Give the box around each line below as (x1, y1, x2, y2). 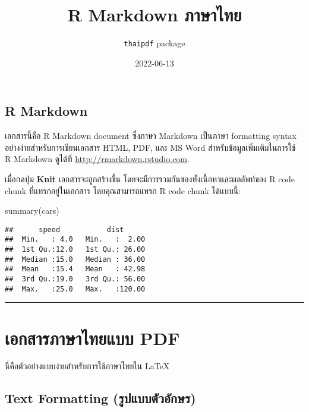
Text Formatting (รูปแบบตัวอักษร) (5, 389, 196, 407)
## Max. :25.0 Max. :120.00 (5, 284, 146, 293)
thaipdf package (124, 37, 185, 49)
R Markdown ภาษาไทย (67, 2, 242, 27)
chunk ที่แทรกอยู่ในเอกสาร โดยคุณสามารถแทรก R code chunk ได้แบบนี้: (5, 184, 241, 197)
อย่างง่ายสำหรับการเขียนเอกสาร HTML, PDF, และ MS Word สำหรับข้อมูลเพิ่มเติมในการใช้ (5, 141, 296, 153)
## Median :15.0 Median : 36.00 (5, 255, 146, 264)
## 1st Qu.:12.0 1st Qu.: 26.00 (5, 245, 146, 254)
